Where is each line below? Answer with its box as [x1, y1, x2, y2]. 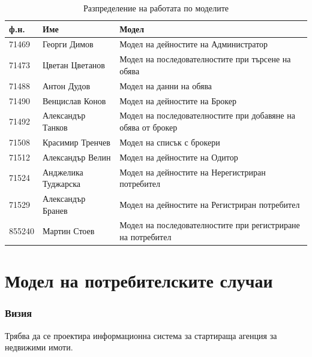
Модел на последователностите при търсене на [119, 53, 291, 65]
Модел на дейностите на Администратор [119, 38, 268, 50]
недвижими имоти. [5, 341, 73, 353]
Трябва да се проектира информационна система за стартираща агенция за [5, 329, 277, 341]
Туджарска [43, 177, 80, 190]
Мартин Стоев [43, 225, 95, 237]
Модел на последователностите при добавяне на [119, 109, 295, 122]
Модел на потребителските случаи [5, 268, 273, 293]
